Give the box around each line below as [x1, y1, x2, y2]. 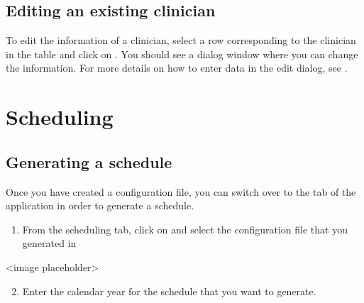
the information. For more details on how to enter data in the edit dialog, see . [6, 60, 348, 75]
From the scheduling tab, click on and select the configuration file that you [22, 221, 348, 236]
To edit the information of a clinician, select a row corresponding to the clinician [6, 33, 356, 48]
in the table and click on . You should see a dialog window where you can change [6, 46, 358, 61]
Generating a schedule [6, 150, 172, 172]
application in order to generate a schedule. [6, 198, 194, 213]
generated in [22, 236, 77, 250]
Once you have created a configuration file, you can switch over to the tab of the [6, 184, 356, 199]
